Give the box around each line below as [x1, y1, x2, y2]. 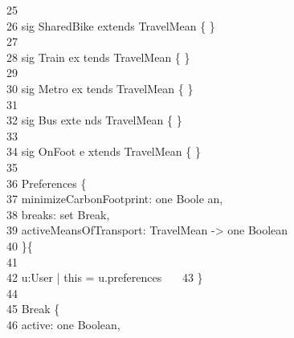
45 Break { [6, 300, 60, 317]
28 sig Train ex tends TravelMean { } [6, 48, 190, 65]
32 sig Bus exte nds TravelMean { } [6, 112, 182, 128]
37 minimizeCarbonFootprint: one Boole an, [6, 190, 223, 207]
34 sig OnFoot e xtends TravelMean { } [6, 143, 201, 160]
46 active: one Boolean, [6, 316, 120, 332]
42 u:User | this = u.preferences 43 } [6, 269, 203, 286]
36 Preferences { [6, 174, 87, 191]
